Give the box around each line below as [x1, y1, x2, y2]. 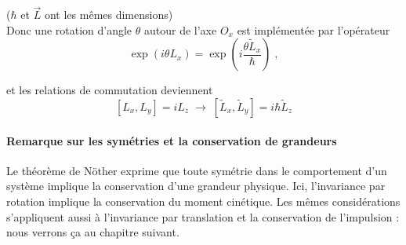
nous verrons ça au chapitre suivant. [6, 224, 179, 240]
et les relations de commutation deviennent [6, 82, 213, 98]
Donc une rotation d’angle [6, 21, 132, 38]
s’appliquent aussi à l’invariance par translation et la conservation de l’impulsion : [6, 208, 400, 225]
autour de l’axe [144, 21, 217, 38]
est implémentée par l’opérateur [237, 21, 390, 38]
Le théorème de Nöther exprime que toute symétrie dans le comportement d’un [6, 162, 387, 178]
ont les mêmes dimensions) [44, 6, 173, 23]
